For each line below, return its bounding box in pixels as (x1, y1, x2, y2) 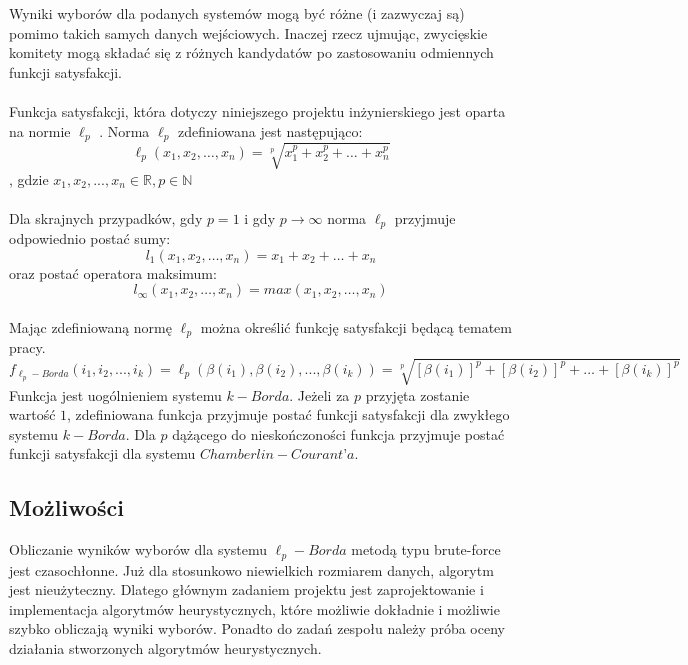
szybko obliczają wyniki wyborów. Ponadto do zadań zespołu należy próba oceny (9, 618, 505, 639)
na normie (9, 120, 71, 141)
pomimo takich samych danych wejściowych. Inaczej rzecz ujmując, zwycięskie (9, 22, 488, 43)
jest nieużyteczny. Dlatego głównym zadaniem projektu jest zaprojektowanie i (9, 579, 484, 600)
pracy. (9, 337, 46, 358)
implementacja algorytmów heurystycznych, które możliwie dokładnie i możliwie (9, 598, 500, 619)
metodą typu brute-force (351, 539, 501, 560)
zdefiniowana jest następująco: (177, 120, 363, 141)
